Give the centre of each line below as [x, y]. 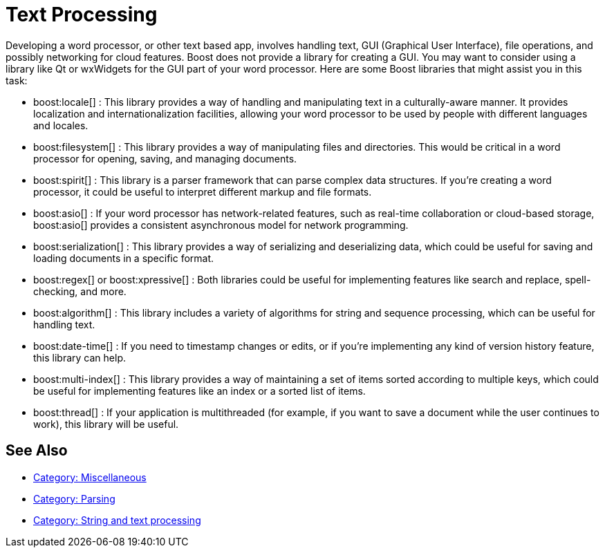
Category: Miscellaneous [90, 477]
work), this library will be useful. [106, 424]
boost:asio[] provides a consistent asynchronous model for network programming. [221, 225]
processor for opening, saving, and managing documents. [165, 158]
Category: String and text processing [117, 520]
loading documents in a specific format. [124, 258]
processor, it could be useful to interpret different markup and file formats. [203, 191]
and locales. [61, 125]
